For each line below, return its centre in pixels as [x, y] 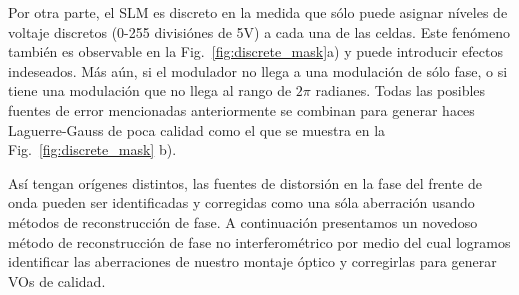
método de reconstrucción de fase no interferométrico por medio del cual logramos [259, 241]
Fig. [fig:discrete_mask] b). [92, 149]
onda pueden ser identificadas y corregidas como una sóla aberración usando [241, 202]
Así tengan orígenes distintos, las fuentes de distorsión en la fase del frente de [245, 182]
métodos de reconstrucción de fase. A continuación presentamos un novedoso [243, 221]
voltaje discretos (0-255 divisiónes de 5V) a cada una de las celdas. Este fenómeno [259, 31]
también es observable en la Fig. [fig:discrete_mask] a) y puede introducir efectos [256, 51]
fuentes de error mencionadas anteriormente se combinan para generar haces [241, 109]
